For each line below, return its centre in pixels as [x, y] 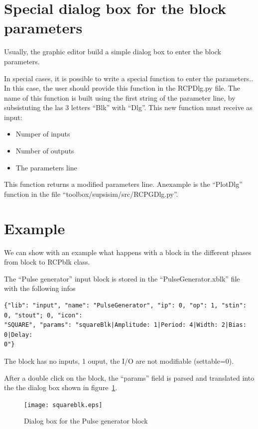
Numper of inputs [43, 134]
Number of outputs [45, 151]
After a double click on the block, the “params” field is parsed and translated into [129, 377]
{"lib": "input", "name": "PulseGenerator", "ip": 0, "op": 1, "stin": [125, 305]
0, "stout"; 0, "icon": [43, 315]
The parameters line [46, 167]
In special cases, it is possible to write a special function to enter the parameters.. [129, 78]
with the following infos [40, 288]
